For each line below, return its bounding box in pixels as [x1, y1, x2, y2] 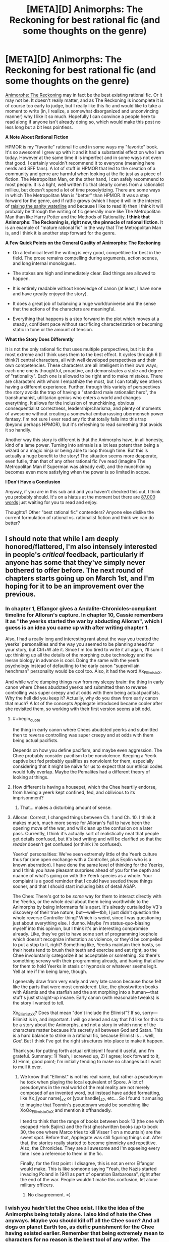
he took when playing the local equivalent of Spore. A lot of [20, 1079, 144, 1085]
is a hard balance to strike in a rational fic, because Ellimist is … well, [12, 1032, 155, 1039]
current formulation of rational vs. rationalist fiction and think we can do [5, 514, 154, 520]
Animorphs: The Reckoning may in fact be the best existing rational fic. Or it [5, 92, 162, 98]
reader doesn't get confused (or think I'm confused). [12, 841, 123, 847]
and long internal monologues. [12, 260, 76, 266]
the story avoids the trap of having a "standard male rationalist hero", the [5, 389, 156, 395]
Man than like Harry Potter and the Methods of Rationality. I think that [5, 214, 150, 220]
